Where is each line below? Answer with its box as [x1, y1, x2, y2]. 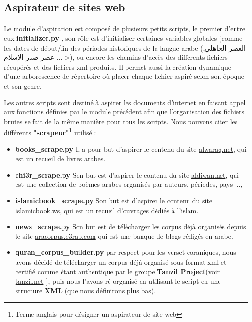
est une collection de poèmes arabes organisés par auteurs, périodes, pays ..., [15, 179, 243, 189]
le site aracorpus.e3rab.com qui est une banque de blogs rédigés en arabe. [15, 231, 233, 241]
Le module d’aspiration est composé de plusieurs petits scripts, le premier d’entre [4, 23, 246, 34]
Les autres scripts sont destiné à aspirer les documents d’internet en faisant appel [4, 97, 246, 107]
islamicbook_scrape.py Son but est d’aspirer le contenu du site [15, 195, 213, 205]
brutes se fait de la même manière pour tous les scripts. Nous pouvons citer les [4, 116, 238, 126]
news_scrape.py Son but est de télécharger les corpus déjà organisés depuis [15, 221, 246, 232]
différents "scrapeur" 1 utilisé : [4, 126, 96, 137]
